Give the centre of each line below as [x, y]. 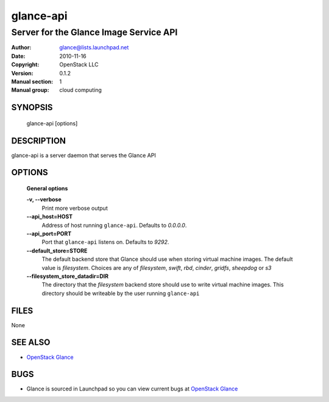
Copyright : [25, 64]
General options [47, 189]
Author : [21, 47]
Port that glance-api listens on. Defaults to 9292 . [105, 242]
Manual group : [30, 90]
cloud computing [80, 90]
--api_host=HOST [50, 217]
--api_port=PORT [49, 234]
